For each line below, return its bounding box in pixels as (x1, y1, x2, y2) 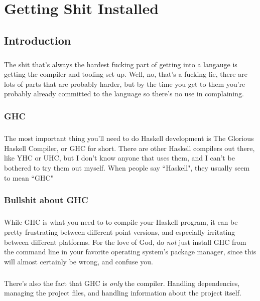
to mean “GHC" (4, 172, 53, 183)
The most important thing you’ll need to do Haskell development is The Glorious (4, 133, 254, 143)
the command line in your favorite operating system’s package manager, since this (4, 246, 256, 257)
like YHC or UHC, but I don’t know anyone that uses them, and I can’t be (4, 153, 235, 163)
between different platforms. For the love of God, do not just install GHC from (4, 236, 246, 247)
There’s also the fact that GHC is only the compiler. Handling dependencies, (4, 277, 240, 288)
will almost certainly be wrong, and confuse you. (4, 256, 153, 266)
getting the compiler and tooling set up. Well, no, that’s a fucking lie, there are (4, 69, 247, 79)
